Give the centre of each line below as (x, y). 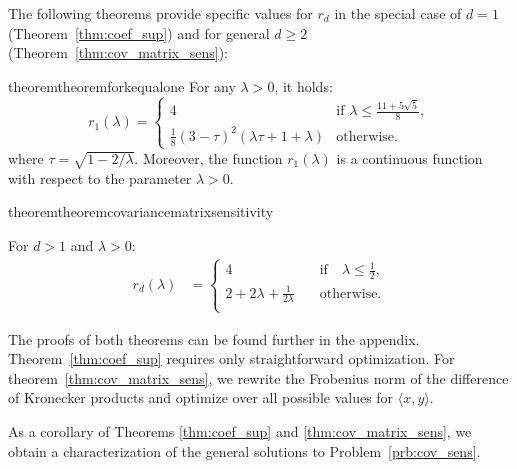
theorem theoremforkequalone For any (122, 85)
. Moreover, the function (208, 157)
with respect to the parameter (100, 177)
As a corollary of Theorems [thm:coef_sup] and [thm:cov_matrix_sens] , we (240, 431)
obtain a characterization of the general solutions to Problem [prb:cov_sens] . (244, 450)
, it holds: (303, 85)
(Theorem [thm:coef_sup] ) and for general (139, 32)
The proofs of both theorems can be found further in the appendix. (214, 338)
